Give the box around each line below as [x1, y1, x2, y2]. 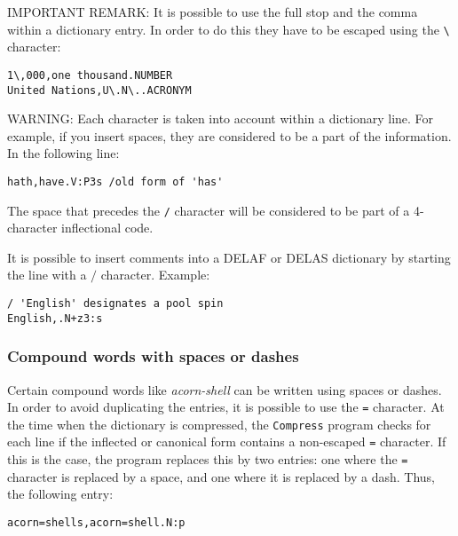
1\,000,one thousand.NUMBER [7, 68, 173, 82]
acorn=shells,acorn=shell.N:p [7, 516, 186, 529]
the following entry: [7, 485, 114, 503]
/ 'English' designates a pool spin [7, 297, 224, 311]
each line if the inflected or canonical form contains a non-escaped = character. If [7, 432, 446, 451]
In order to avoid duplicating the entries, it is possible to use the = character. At [7, 398, 445, 416]
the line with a [7, 265, 87, 284]
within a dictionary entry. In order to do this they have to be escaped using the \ [7, 20, 450, 38]
